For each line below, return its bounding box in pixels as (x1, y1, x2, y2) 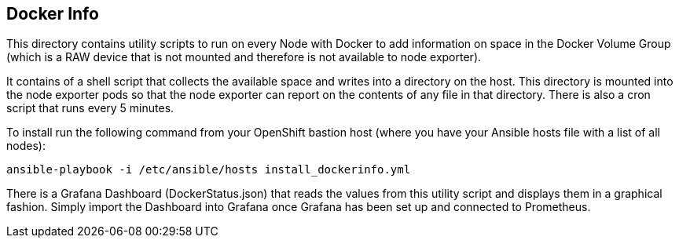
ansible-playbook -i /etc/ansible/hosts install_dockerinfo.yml (6, 163, 411, 177)
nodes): (6, 139, 46, 153)
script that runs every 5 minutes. (6, 101, 174, 115)
